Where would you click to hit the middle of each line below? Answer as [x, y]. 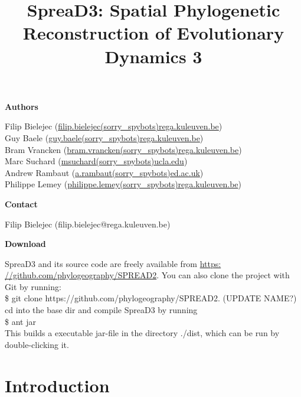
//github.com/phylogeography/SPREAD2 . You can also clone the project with [147, 275]
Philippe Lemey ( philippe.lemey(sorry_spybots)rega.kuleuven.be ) [123, 184]
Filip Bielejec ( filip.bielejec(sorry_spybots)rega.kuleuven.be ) [114, 126]
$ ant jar [20, 321]
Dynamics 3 [153, 56]
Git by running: [33, 286]
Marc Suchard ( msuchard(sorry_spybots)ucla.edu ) [96, 161]
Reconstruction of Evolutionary [153, 33]
